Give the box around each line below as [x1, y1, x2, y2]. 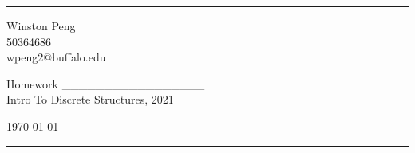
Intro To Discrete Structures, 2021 [6, 91, 174, 108]
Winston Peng [6, 18, 76, 33]
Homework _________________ [6, 75, 205, 92]
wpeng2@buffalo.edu [6, 49, 106, 65]
